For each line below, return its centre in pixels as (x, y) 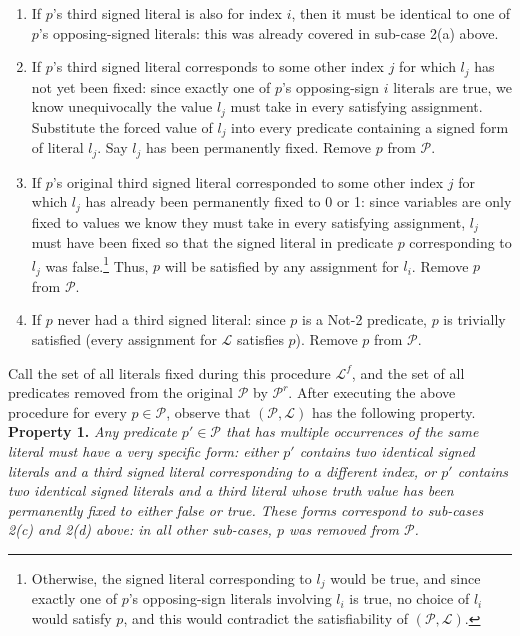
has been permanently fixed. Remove (258, 147)
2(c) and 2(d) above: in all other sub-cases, (140, 529)
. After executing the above (372, 392)
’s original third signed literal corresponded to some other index (248, 181)
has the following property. (393, 411)
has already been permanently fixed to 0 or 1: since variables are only (298, 201)
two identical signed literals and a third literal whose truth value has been (231, 490)
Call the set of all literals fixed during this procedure (169, 372)
